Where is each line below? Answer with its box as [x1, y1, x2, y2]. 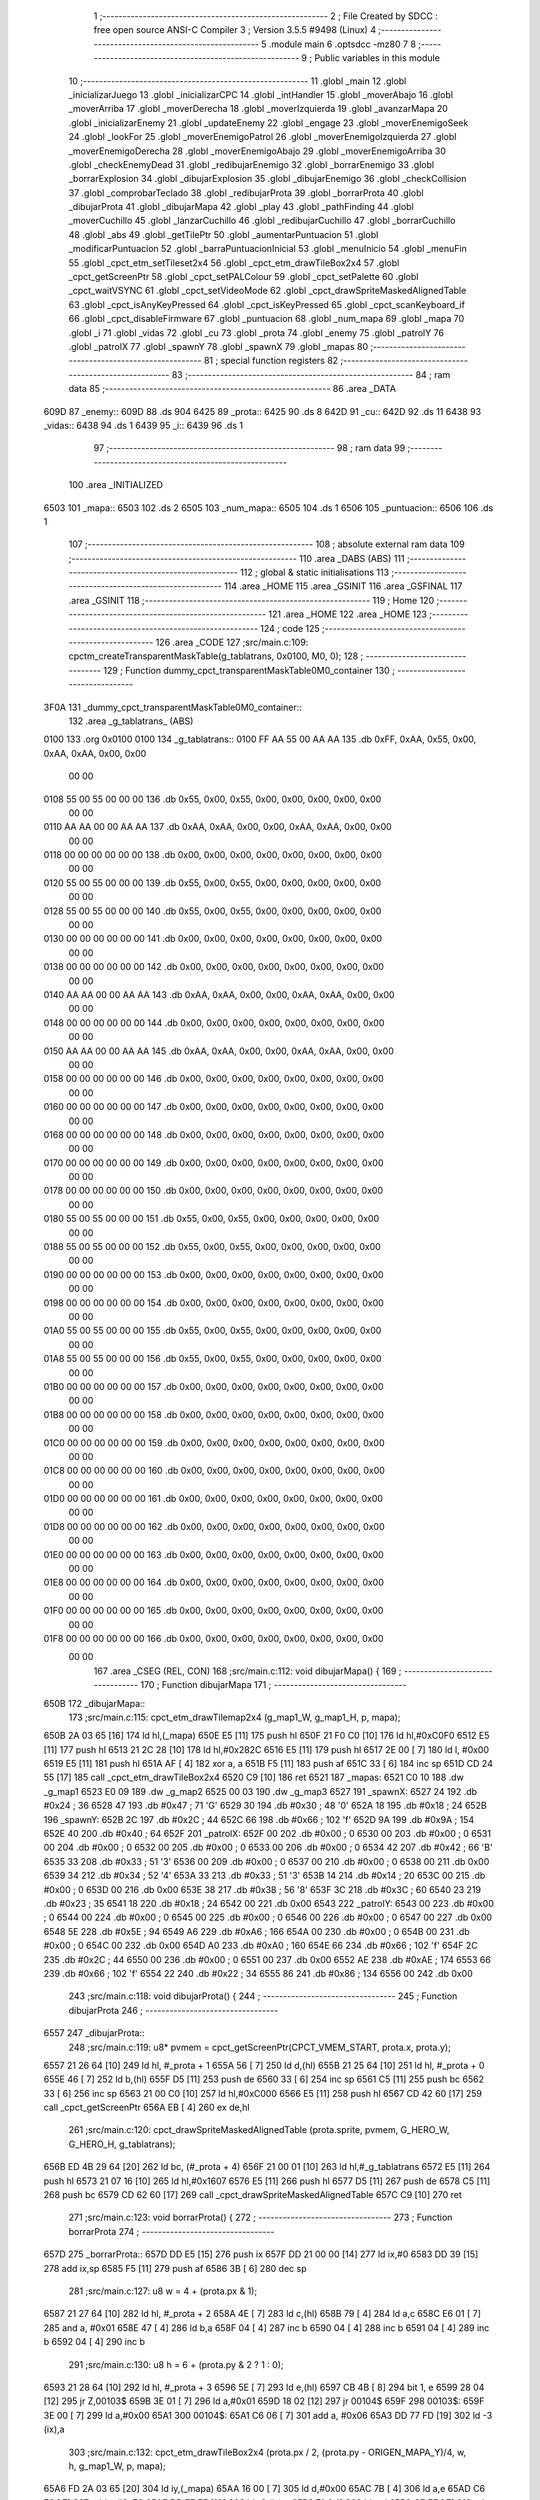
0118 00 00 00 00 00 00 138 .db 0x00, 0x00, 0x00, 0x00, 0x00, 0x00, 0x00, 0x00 [43, 849, 382, 861]
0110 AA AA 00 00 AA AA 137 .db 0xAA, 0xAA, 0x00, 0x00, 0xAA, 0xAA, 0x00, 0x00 [43, 821, 392, 833]
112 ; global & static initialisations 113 [240, 566, 390, 579]
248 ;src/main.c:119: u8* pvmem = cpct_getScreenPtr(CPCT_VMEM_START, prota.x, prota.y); [68, 2041, 452, 2053]
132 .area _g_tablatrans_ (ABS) [68, 715, 194, 727]
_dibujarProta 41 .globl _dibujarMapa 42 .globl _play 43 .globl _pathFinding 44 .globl [68, 201, 414, 213]
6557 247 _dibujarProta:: [43, 2027, 145, 2039]
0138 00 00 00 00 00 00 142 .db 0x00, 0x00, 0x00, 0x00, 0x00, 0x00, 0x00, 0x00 [43, 961, 385, 973]
